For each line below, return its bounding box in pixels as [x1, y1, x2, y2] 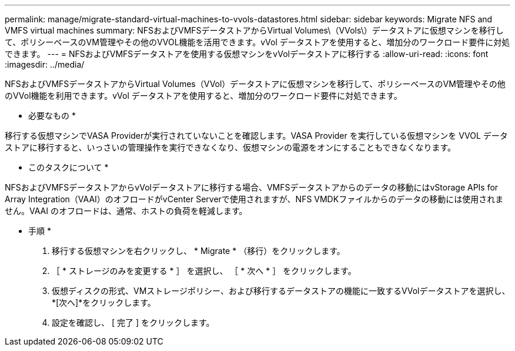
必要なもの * [28, 111, 76, 121]
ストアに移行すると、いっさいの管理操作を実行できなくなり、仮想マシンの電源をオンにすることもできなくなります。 [5, 142, 456, 152]
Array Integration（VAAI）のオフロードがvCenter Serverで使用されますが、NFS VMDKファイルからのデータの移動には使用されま [5, 194, 504, 204]
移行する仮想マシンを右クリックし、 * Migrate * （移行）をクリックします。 [52, 246, 345, 256]
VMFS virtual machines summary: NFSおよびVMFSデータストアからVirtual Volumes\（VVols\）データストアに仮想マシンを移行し [5, 25, 504, 35]
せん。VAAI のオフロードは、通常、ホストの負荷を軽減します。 [5, 206, 248, 216]
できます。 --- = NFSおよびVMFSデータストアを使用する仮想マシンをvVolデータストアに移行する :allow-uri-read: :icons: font [5, 49, 489, 59]
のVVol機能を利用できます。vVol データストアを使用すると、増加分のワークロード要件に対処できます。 [5, 91, 402, 101]
